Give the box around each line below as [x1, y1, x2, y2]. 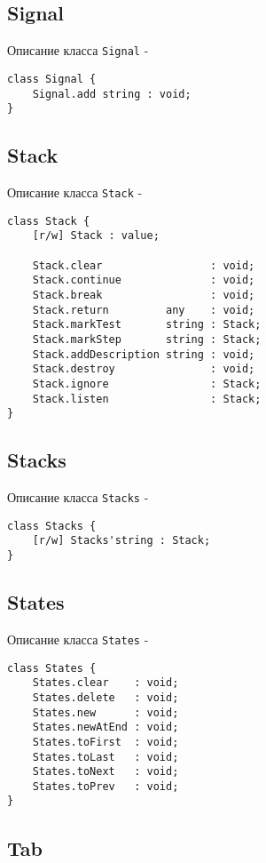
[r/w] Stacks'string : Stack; [32, 534, 211, 547]
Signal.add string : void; [32, 87, 192, 100]
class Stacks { [7, 519, 97, 532]
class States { [7, 661, 97, 675]
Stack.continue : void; [32, 274, 255, 287]
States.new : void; [32, 706, 179, 719]
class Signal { [7, 72, 97, 85]
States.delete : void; [32, 691, 179, 704]
